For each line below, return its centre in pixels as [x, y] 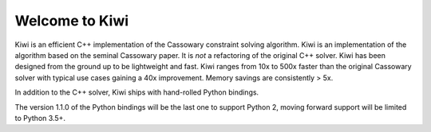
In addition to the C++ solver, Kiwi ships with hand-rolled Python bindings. [137, 92]
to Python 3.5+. [40, 118]
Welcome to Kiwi [72, 21]
